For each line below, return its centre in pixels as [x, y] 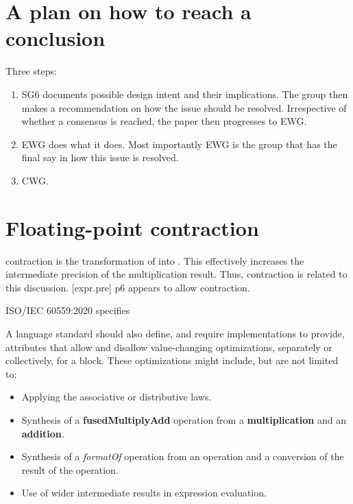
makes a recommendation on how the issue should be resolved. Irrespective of [184, 107]
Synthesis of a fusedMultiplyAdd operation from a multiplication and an [184, 419]
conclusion [56, 38]
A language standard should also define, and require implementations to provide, [175, 333]
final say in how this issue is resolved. [100, 157]
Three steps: [31, 71]
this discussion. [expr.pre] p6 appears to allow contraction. [128, 287]
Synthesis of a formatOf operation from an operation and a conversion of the [183, 456]
